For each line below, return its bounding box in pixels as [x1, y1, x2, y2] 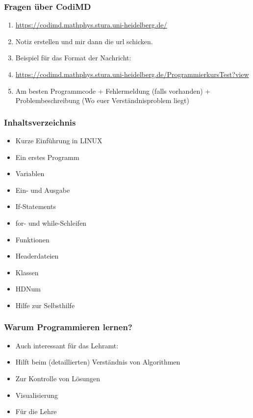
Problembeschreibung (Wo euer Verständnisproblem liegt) [15, 95, 189, 105]
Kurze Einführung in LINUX [15, 135, 102, 145]
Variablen [15, 168, 45, 179]
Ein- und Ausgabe [15, 184, 70, 195]
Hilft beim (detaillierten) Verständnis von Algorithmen [15, 357, 180, 367]
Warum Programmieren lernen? [4, 321, 132, 333]
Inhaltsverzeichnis [4, 116, 76, 128]
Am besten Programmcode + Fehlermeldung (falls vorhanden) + [15, 85, 211, 96]
